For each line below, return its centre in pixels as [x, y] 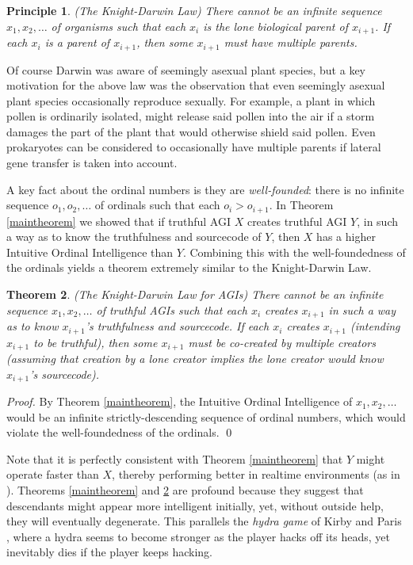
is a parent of [77, 42]
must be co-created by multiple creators [282, 342]
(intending [375, 326]
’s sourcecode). [65, 374]
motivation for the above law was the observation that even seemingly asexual [196, 85]
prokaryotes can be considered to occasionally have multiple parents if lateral [194, 147]
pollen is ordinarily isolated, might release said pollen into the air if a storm [191, 116]
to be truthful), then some [96, 342]
